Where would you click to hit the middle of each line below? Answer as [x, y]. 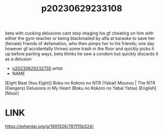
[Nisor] [12, 93]
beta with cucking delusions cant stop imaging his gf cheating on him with [80, 33]
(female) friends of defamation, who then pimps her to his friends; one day [80, 44]
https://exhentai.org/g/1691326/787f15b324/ [49, 126]
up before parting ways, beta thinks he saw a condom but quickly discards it [82, 54]
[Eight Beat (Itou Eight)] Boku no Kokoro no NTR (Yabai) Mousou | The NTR [80, 83]
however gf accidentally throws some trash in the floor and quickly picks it [80, 49]
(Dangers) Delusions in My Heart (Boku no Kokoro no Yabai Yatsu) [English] [81, 88]
